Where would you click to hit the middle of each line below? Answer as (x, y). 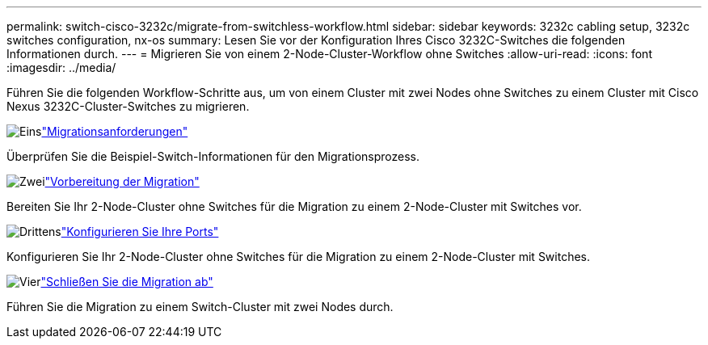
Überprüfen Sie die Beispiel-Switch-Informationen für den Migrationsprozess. (213, 156)
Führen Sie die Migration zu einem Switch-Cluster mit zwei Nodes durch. (200, 307)
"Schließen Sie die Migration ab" (127, 282)
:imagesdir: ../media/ (61, 67)
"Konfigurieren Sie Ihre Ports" (140, 231)
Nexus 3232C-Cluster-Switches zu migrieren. (128, 106)
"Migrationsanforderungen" (115, 131)
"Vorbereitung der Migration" (122, 181)
